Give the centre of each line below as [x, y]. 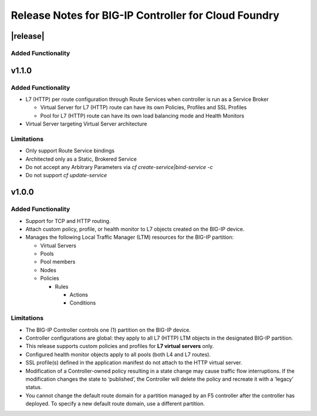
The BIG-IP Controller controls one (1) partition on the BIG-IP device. [108, 330]
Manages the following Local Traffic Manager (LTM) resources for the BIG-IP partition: [130, 237]
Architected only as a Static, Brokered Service [81, 159]
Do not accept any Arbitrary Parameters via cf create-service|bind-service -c [119, 167]
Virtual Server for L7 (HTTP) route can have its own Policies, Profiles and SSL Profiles [144, 107]
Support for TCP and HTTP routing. [68, 221]
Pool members [58, 262]
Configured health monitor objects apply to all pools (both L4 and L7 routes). [118, 354]
